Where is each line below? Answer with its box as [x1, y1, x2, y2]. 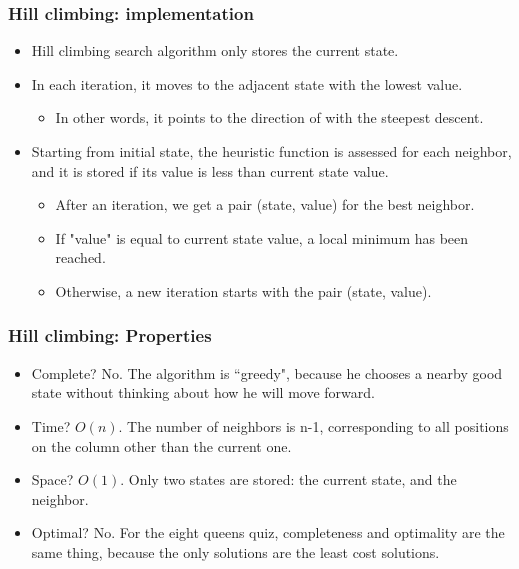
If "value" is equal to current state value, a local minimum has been [55, 227, 469, 248]
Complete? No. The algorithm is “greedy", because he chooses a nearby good [31, 362, 503, 383]
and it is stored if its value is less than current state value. [31, 160, 389, 181]
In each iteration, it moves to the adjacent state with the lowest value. [31, 73, 463, 94]
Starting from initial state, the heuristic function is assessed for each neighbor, [31, 141, 512, 161]
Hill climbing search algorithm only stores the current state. [31, 40, 399, 61]
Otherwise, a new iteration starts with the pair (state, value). [55, 280, 432, 301]
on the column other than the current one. [31, 435, 292, 456]
